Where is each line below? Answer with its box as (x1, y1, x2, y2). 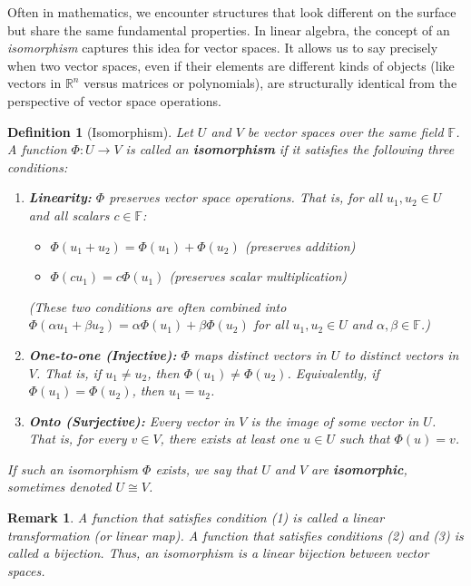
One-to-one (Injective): (28, 345, 177, 364)
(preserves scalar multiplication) (169, 267, 347, 286)
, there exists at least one (160, 429, 299, 448)
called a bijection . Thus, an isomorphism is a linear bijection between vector (7, 543, 429, 562)
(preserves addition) (244, 236, 356, 255)
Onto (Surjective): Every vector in (28, 411, 235, 430)
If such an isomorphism (7, 459, 139, 478)
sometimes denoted (7, 477, 112, 496)
